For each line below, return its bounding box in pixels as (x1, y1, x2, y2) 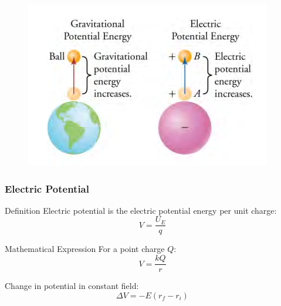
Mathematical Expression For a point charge (5, 243, 165, 255)
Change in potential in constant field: (5, 280, 139, 292)
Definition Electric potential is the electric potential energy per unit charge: (5, 204, 277, 216)
